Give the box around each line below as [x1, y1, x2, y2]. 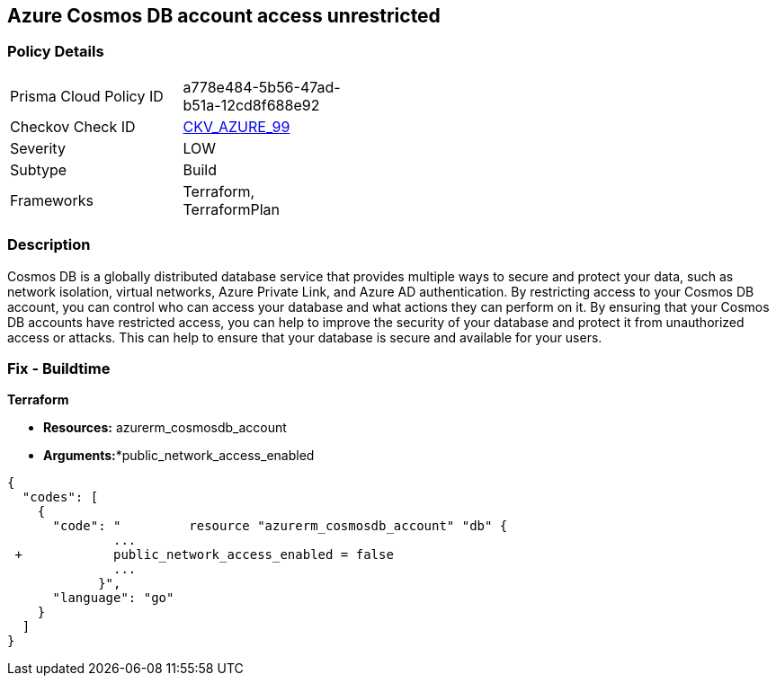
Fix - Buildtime [7, 359, 111, 377]
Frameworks [10, 191, 94, 209]
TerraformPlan [183, 200, 281, 218]
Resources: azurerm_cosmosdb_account [43, 420, 287, 436]
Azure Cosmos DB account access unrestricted [7, 4, 441, 27]
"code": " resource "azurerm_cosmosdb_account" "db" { [52, 519, 508, 534]
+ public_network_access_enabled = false [14, 547, 394, 563]
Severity [10, 138, 66, 157]
